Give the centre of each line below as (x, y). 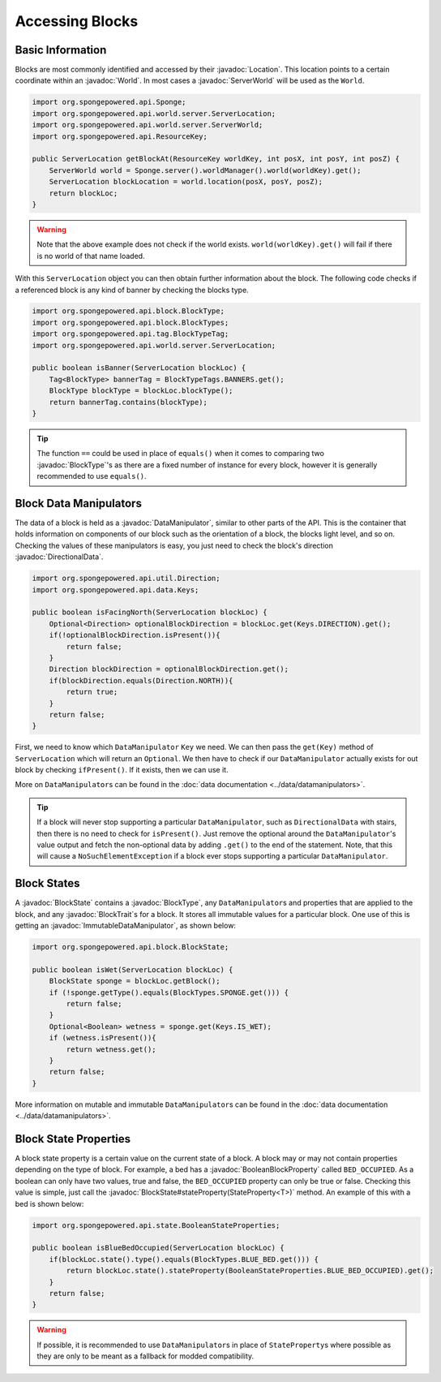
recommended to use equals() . (92, 476)
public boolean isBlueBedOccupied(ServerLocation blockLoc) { (158, 1248)
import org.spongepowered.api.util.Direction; (126, 579)
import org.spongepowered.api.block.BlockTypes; (131, 322)
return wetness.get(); (111, 1049)
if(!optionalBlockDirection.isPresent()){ (135, 635)
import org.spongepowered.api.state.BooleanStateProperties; (156, 1225)
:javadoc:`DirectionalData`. (59, 557)
